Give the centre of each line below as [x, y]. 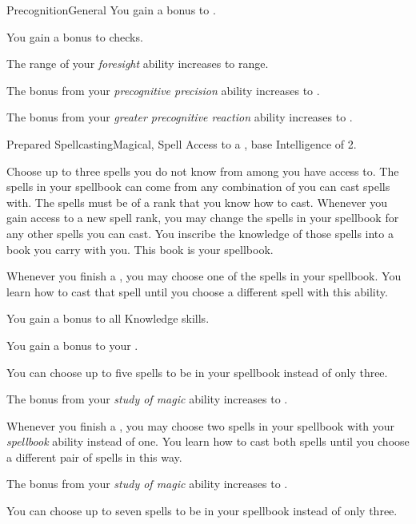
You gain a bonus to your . [72, 345]
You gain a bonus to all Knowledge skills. [108, 318]
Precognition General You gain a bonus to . [111, 10]
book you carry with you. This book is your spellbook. [140, 249]
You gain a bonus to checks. [75, 36]
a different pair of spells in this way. [94, 457]
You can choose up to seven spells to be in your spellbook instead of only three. [202, 511]
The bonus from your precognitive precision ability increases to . [163, 90]
